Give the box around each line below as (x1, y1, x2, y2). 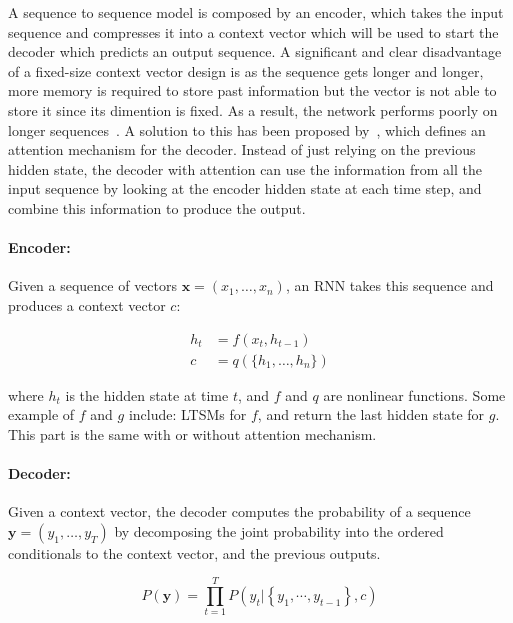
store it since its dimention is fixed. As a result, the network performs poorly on (8, 99, 498, 120)
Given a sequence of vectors (8, 275, 178, 296)
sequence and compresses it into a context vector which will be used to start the (8, 21, 499, 42)
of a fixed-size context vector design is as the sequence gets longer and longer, (8, 60, 484, 81)
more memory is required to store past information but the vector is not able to (8, 80, 497, 101)
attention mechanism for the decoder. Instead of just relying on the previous (8, 139, 476, 160)
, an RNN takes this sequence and (285, 275, 494, 296)
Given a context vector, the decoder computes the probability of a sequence (8, 501, 471, 522)
